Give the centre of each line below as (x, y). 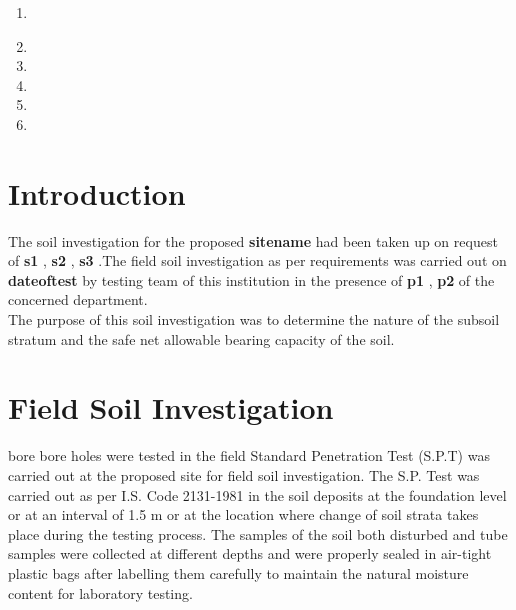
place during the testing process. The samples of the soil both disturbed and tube (258, 533)
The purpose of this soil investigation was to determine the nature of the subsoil (254, 319)
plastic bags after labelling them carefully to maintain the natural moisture (238, 572)
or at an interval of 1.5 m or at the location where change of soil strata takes (243, 514)
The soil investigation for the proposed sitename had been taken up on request (253, 240)
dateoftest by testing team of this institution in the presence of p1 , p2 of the (251, 279)
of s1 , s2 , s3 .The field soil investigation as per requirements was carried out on (257, 260)
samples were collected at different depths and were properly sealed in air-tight (250, 553)
